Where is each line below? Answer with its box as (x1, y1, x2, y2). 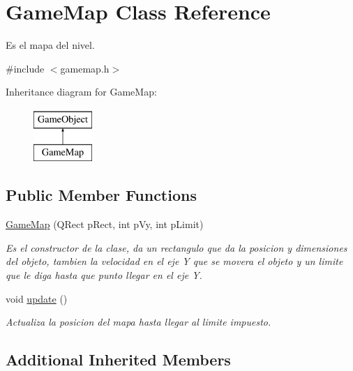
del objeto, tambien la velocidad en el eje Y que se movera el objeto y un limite (6, 254, 343, 268)
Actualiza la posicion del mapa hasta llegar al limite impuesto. (6, 315, 271, 329)
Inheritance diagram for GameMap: (6, 84, 157, 99)
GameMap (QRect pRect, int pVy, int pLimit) (6, 217, 204, 232)
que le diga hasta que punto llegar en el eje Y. (6, 268, 202, 282)
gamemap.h (60, 61, 110, 75)
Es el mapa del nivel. (6, 38, 95, 52)
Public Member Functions (6, 184, 197, 206)
